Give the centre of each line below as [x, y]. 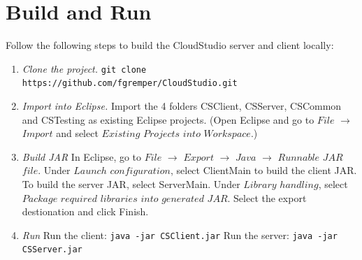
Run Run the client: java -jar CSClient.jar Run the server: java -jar [180, 234]
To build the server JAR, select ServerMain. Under [131, 184]
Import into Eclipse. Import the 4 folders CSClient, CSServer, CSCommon [182, 106]
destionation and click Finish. [85, 211]
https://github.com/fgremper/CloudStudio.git [130, 84]
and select [77, 133]
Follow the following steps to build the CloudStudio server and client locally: [170, 45]
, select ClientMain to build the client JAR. [263, 170]
